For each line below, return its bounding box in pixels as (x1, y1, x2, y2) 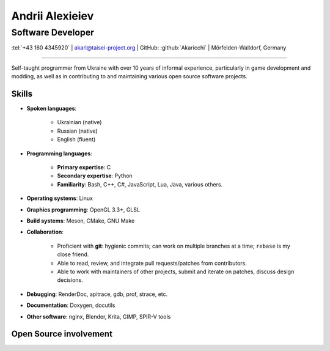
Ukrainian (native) (57, 119, 102, 126)
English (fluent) (57, 136, 96, 143)
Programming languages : (26, 150, 93, 157)
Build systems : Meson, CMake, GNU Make (26, 217, 135, 224)
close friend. (57, 251, 89, 258)
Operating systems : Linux (26, 194, 93, 202)
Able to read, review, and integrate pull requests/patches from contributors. (57, 259, 247, 267)
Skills (11, 89, 33, 99)
